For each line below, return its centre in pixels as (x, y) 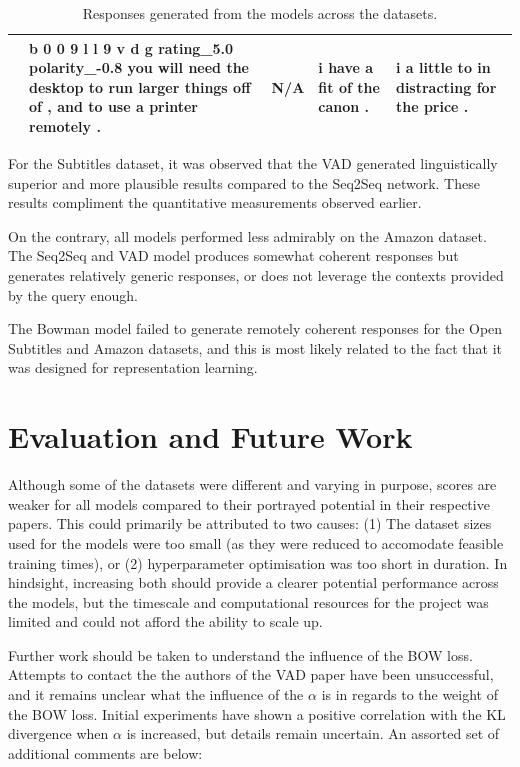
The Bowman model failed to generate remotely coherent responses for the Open (255, 328)
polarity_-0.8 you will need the (139, 67)
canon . (344, 106)
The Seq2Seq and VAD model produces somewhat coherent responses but (233, 255)
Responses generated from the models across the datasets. (260, 13)
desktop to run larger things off (140, 86)
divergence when (58, 733)
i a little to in (443, 67)
